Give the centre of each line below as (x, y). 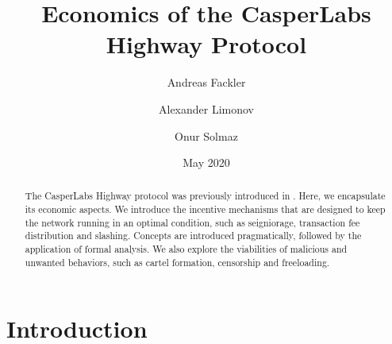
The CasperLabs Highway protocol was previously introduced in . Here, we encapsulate (205, 196)
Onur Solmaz (206, 135)
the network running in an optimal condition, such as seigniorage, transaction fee (192, 222)
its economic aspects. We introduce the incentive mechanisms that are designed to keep (205, 209)
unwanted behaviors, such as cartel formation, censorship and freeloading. (177, 262)
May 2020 (206, 162)
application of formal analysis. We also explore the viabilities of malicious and (186, 249)
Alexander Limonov (206, 108)
